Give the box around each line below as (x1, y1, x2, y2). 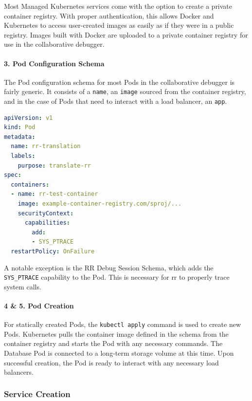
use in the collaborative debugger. (4, 39, 105, 49)
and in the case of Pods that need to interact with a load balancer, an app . (4, 96, 227, 106)
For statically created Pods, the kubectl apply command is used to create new (4, 319, 241, 329)
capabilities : (24, 219, 71, 227)
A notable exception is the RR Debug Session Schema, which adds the (4, 262, 214, 272)
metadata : (4, 133, 36, 140)
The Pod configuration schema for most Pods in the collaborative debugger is (4, 76, 235, 87)
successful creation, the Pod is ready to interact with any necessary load (4, 357, 219, 367)
